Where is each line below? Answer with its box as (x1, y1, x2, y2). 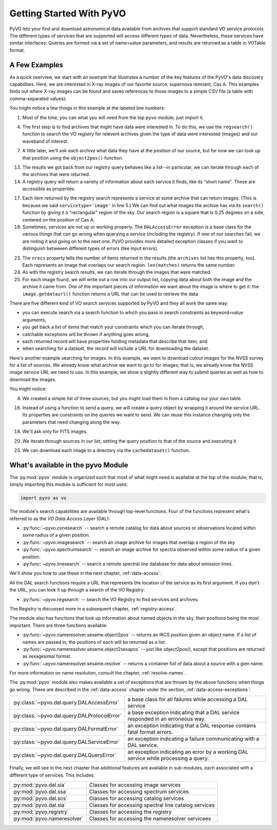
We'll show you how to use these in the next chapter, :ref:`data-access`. (9, 570, 162, 577)
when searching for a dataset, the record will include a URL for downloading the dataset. (22, 345, 210, 351)
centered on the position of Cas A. (22, 216, 95, 223)
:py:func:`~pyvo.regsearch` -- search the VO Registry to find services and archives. (22, 596, 199, 602)
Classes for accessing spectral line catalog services (89, 802, 215, 809)
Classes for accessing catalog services (89, 795, 184, 802)
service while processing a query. (127, 755, 209, 762)
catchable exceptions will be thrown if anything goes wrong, (22, 331, 150, 337)
